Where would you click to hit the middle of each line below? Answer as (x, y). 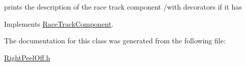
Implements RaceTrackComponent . (59, 23)
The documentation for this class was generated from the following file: (115, 41)
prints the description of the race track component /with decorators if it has (123, 7)
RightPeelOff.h (27, 57)
